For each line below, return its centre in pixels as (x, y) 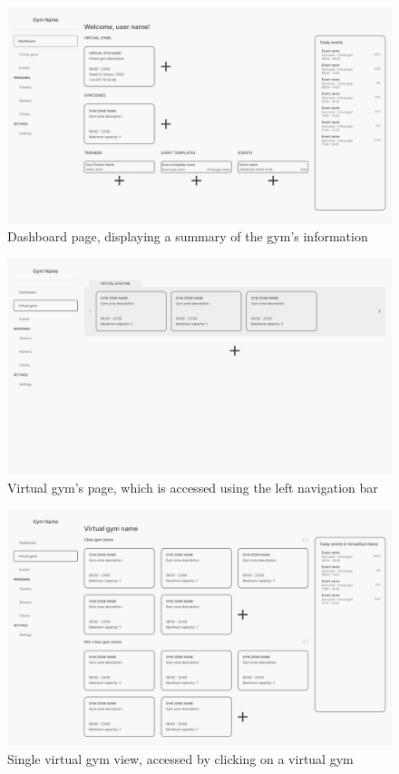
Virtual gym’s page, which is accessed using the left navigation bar (193, 487)
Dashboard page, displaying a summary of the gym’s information (188, 236)
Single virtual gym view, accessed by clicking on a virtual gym (180, 758)
